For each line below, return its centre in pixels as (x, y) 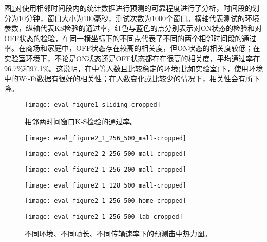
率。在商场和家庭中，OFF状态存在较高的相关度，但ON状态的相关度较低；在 (132, 48)
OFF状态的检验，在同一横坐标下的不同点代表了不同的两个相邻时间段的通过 (130, 38)
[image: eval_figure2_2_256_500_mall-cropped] (106, 154)
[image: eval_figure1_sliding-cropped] (93, 105)
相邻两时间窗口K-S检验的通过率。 (81, 121)
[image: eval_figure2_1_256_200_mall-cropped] (106, 169)
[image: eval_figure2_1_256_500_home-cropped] (106, 201)
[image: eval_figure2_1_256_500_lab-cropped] (104, 217)
